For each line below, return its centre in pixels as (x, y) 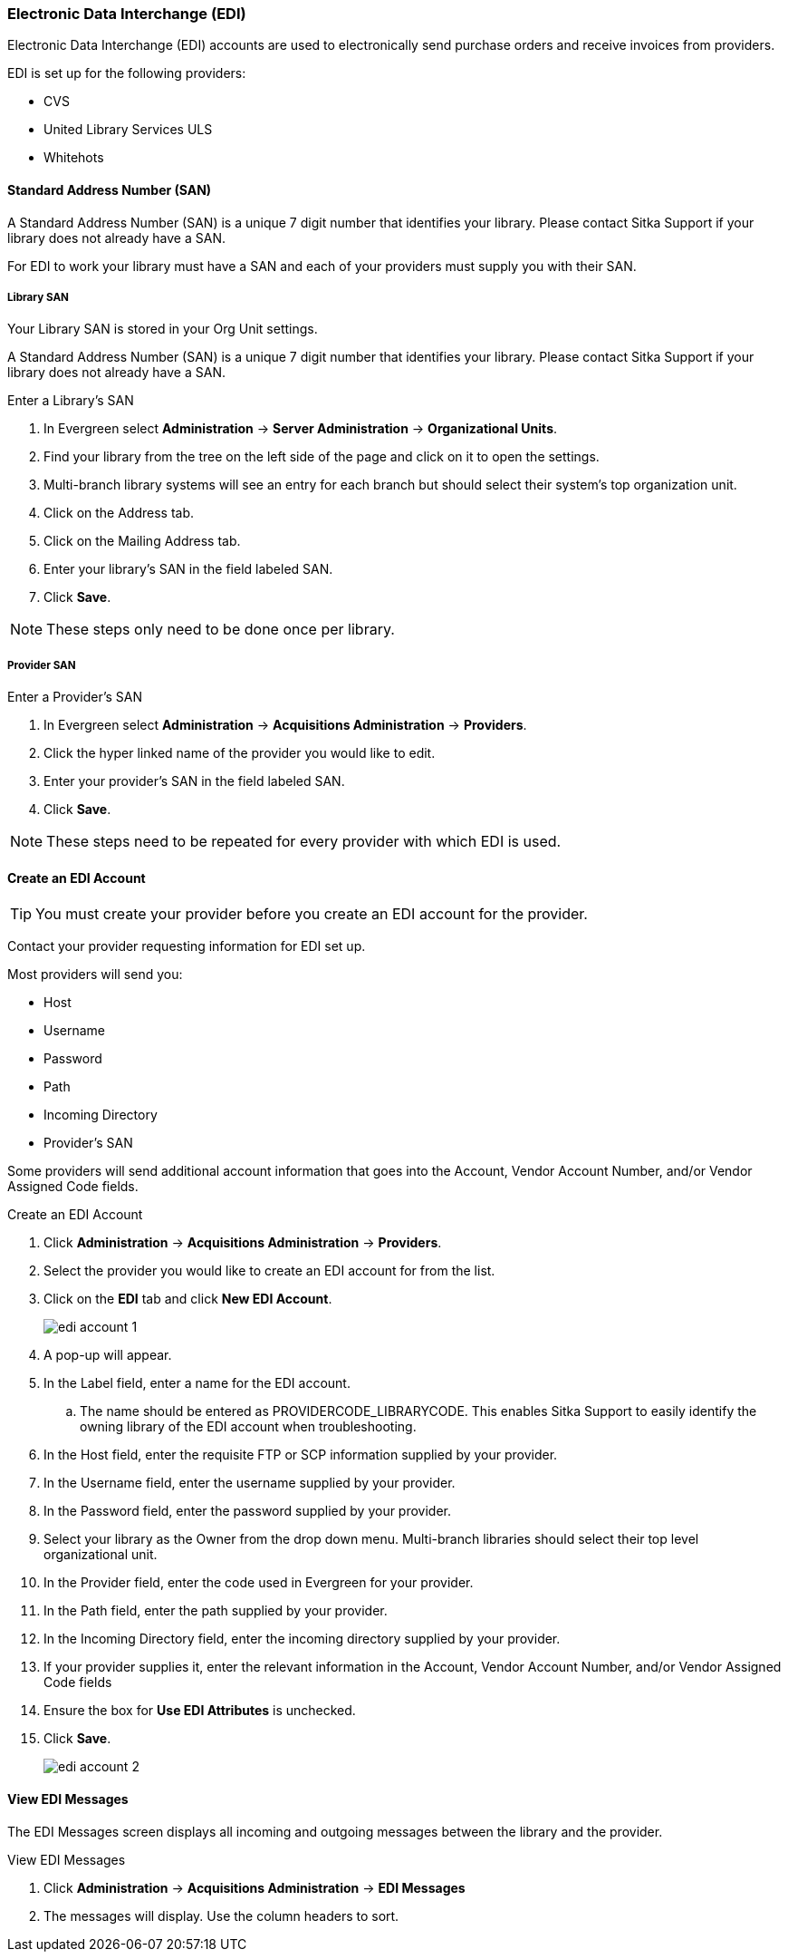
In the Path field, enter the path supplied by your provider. (216, 1611)
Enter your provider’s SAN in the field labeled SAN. (194, 781)
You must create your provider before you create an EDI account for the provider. (312, 914)
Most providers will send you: (95, 975)
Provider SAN (42, 665)
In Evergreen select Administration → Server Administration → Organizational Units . (301, 429)
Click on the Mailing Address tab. (142, 541)
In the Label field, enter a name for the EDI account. (197, 1383)
